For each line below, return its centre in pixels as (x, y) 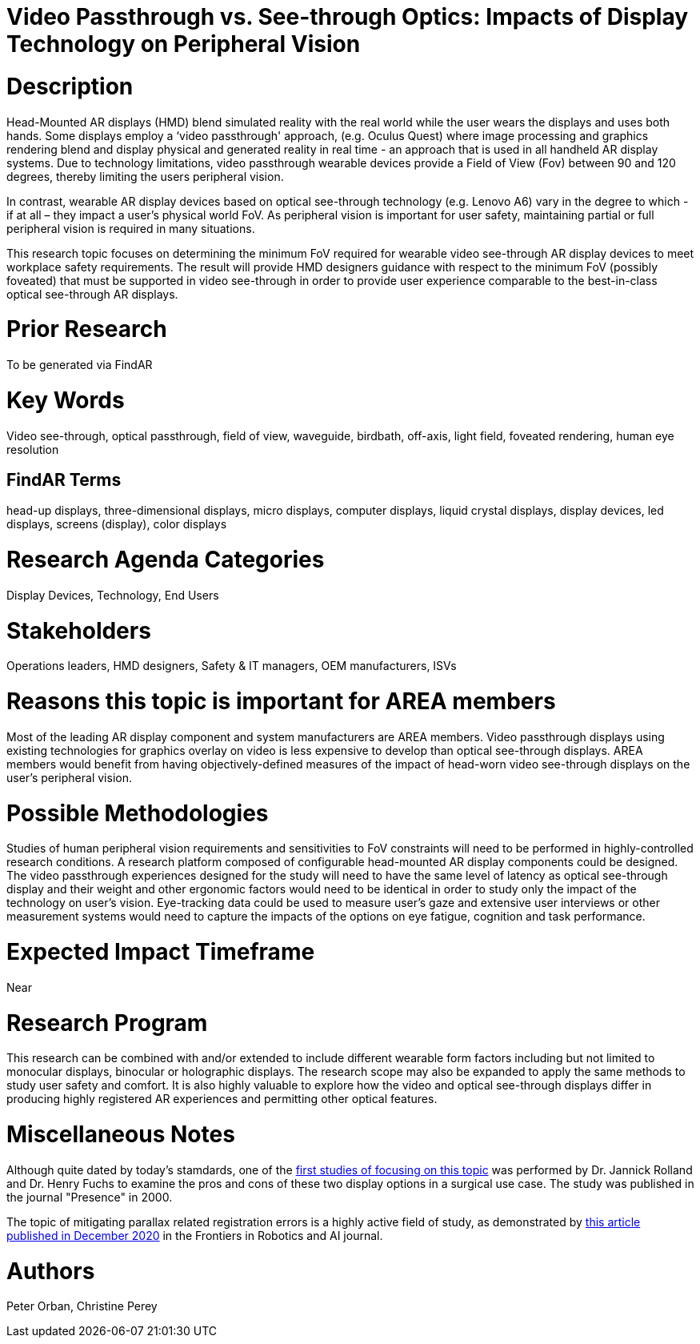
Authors (51, 1271)
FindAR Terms (64, 479)
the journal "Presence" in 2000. (90, 1197)
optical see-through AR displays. (92, 294)
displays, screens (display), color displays (117, 524)
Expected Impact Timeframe (161, 952)
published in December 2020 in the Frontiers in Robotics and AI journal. (195, 1235)
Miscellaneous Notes (121, 1135)
